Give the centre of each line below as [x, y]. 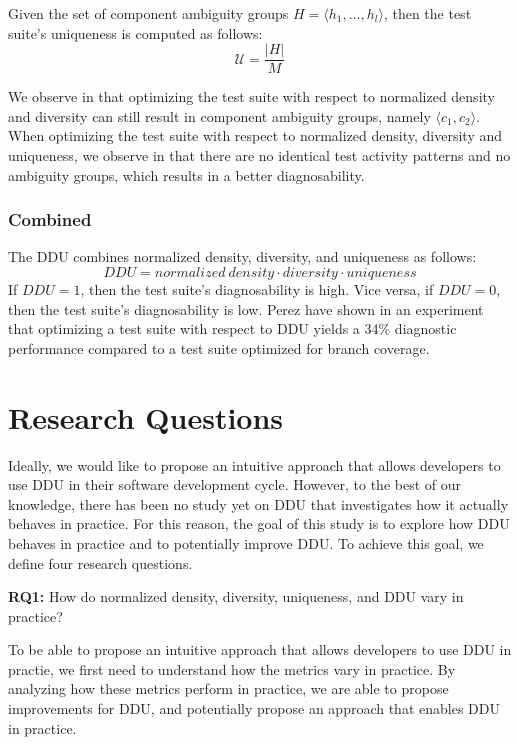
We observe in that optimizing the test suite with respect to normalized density [251, 96]
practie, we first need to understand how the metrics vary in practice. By [232, 668]
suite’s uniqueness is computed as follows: [135, 32]
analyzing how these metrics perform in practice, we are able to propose [228, 688]
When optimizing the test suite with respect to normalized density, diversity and [255, 135]
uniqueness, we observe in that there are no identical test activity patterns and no [259, 155]
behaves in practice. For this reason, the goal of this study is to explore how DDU [259, 523]
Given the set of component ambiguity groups [148, 13]
